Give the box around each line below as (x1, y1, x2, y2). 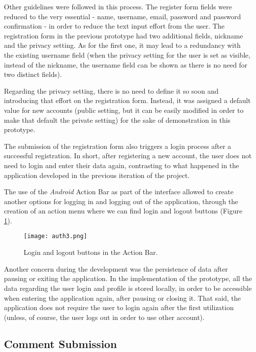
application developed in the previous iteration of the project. (4, 170, 190, 180)
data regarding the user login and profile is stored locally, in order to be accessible (4, 282, 252, 293)
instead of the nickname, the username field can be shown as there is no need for (4, 59, 248, 70)
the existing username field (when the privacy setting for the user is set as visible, (4, 49, 251, 60)
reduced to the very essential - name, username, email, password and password (4, 11, 241, 21)
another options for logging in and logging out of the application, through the (4, 196, 238, 206)
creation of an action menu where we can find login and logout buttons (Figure (4, 206, 243, 216)
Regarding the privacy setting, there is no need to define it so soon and (4, 85, 219, 96)
